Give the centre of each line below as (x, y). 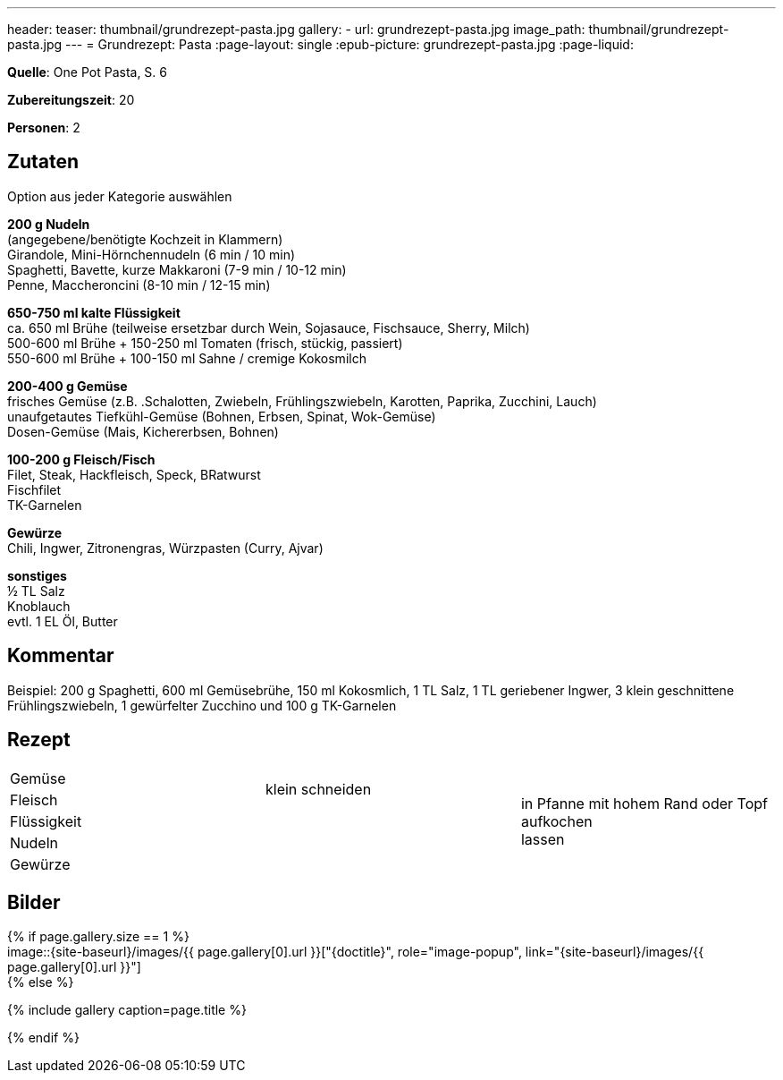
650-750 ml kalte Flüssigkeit (94, 312)
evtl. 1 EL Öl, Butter (63, 621)
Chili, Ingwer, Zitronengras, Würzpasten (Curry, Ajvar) (165, 548)
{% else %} (41, 982)
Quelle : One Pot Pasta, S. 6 (87, 72)
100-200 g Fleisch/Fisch (81, 459)
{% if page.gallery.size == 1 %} (98, 937)
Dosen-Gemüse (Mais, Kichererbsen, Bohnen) (143, 431)
